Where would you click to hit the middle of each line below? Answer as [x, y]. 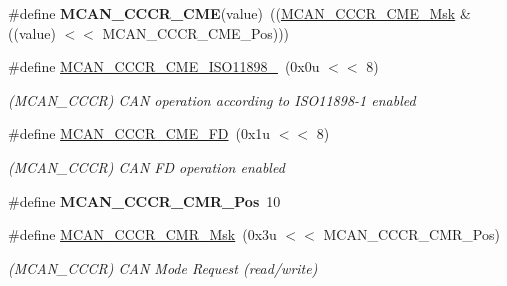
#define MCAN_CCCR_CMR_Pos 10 [144, 200]
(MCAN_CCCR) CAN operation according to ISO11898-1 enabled [212, 99]
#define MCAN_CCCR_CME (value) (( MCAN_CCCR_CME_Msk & [239, 13]
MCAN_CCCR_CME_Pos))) [196, 32]
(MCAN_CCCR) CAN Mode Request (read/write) [163, 267]
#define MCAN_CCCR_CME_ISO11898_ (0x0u [164, 66]
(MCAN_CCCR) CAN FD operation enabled [146, 166]
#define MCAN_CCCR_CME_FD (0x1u [139, 133]
